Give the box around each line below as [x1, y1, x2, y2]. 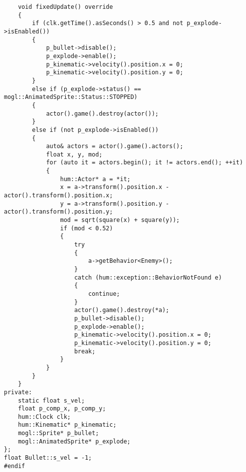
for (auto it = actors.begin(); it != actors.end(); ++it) [46, 159, 243, 166]
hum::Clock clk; [18, 413, 71, 420]
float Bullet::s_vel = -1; [4, 454, 92, 462]
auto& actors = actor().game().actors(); [46, 143, 184, 150]
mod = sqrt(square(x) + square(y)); [60, 217, 180, 224]
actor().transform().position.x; [4, 192, 113, 199]
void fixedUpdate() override [18, 3, 113, 10]
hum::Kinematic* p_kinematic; [18, 421, 117, 429]
